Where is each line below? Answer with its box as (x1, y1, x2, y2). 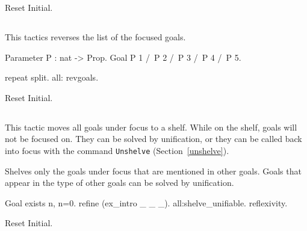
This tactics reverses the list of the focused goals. (5, 30, 186, 43)
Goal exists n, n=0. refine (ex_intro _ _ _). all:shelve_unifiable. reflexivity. (5, 196, 288, 209)
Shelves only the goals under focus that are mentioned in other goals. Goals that (5, 164, 302, 177)
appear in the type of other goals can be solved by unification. (5, 176, 234, 189)
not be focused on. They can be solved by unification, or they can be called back (5, 132, 302, 145)
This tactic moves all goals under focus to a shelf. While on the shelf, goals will (5, 120, 297, 133)
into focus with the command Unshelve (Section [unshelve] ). (5, 144, 229, 156)
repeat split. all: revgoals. (5, 71, 99, 84)
